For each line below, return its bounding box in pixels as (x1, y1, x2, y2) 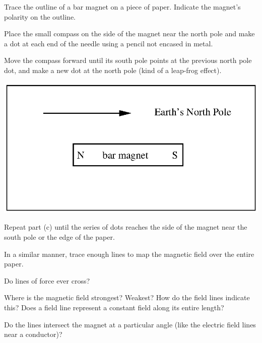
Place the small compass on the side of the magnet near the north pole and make (4, 28, 255, 39)
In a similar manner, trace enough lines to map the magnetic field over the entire (4, 248, 254, 259)
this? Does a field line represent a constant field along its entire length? (4, 302, 224, 312)
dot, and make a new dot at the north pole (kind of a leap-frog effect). (4, 64, 222, 75)
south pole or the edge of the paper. (4, 231, 115, 242)
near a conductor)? (4, 329, 62, 339)
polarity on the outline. (4, 11, 76, 22)
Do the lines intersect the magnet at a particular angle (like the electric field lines (4, 319, 256, 329)
